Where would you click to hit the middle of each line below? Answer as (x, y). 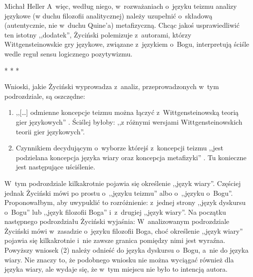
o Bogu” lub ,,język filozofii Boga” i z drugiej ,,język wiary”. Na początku (115, 212)
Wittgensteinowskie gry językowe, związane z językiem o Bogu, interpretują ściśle (127, 44)
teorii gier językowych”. (50, 131)
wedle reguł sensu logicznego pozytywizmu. (69, 53)
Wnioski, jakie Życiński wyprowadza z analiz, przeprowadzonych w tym (112, 86)
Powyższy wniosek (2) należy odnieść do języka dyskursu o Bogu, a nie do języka (126, 250)
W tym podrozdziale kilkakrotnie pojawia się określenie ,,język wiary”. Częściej (123, 183)
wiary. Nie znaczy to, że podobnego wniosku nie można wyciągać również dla (119, 259)
